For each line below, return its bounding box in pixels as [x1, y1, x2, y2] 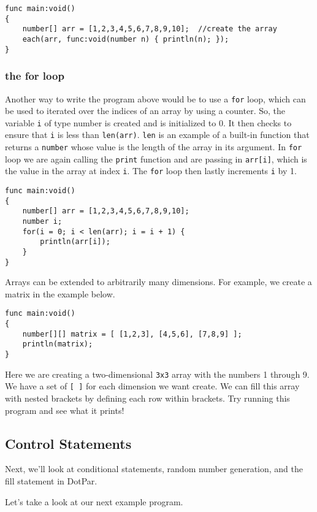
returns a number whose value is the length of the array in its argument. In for [5, 140, 302, 153]
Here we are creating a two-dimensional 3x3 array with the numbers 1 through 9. [5, 367, 310, 380]
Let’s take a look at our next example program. [5, 495, 183, 508]
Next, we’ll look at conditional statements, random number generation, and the [5, 462, 304, 475]
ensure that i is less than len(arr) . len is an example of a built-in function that [5, 128, 310, 141]
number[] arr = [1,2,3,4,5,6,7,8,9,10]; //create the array [22, 25, 277, 34]
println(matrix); [22, 340, 93, 349]
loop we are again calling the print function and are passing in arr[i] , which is [5, 152, 307, 165]
